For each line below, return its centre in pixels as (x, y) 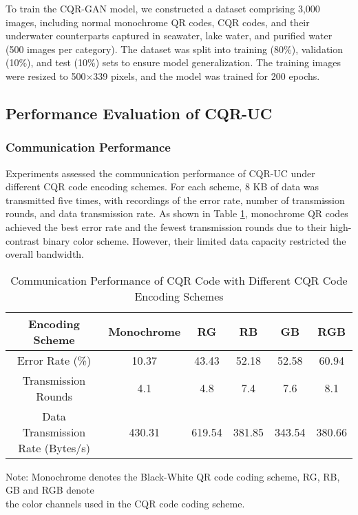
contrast (23, 240)
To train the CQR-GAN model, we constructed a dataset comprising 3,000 (163, 8)
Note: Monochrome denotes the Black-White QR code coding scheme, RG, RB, (173, 476)
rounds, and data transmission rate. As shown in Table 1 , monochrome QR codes (177, 213)
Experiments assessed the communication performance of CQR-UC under (160, 173)
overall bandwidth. (45, 254)
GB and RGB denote (50, 490)
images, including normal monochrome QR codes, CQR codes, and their (158, 22)
